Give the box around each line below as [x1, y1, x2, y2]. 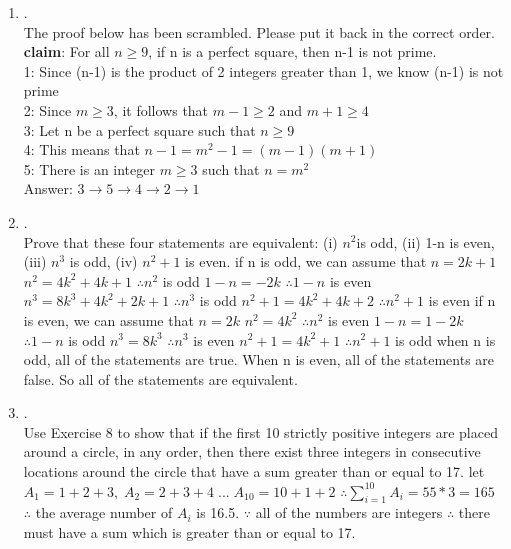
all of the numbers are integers [255, 502, 443, 523]
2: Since [23, 99, 72, 120]
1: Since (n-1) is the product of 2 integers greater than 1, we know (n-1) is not [23, 60, 504, 81]
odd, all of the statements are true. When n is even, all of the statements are [23, 349, 495, 370]
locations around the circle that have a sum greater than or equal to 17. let [23, 461, 485, 482]
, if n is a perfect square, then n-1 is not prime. [148, 41, 437, 62]
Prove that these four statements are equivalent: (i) [23, 231, 338, 252]
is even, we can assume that [23, 309, 194, 330]
